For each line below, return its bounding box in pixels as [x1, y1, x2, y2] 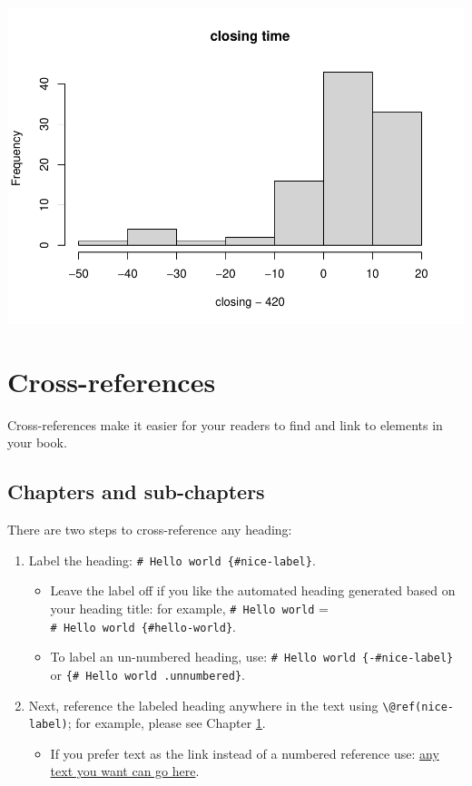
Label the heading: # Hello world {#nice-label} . [28, 550, 316, 569]
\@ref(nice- [382, 700, 455, 713]
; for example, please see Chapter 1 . [67, 713, 266, 732]
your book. [7, 433, 67, 452]
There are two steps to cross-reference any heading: [7, 520, 292, 539]
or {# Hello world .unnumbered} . [50, 664, 245, 683]
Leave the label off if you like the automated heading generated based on [50, 581, 456, 600]
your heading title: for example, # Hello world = [50, 598, 329, 617]
